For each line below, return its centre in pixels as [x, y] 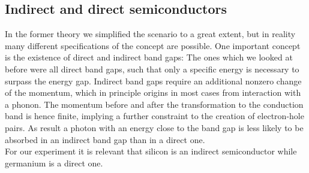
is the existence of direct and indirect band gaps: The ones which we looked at [149, 57]
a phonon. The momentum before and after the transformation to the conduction [154, 104]
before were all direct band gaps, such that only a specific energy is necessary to [152, 69]
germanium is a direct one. [54, 163]
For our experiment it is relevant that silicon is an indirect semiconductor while [151, 151]
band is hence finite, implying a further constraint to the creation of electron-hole [154, 116]
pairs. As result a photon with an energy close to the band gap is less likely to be [154, 127]
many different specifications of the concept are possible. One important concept [153, 45]
